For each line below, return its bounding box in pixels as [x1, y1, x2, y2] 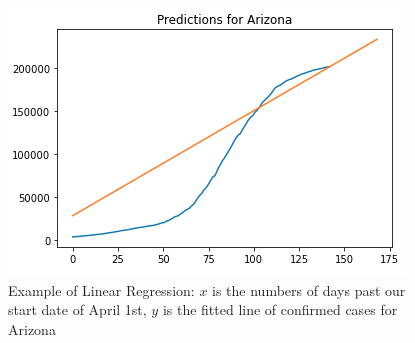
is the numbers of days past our [212, 279, 406, 300]
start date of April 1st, [8, 299, 147, 320]
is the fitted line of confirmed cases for [162, 299, 398, 320]
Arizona [8, 318, 56, 339]
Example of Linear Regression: [8, 279, 195, 300]
